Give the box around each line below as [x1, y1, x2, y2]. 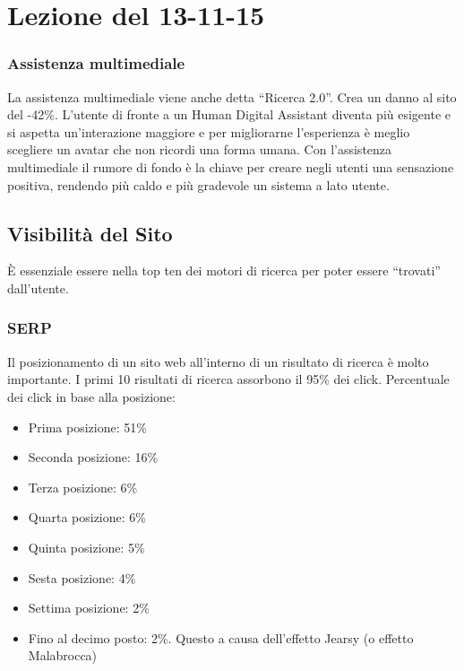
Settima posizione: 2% [28, 598, 150, 617]
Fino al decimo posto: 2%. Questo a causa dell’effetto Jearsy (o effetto [28, 628, 414, 647]
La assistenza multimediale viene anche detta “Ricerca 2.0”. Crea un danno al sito [7, 87, 457, 106]
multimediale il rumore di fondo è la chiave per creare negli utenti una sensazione [7, 157, 454, 176]
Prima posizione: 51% [28, 417, 147, 436]
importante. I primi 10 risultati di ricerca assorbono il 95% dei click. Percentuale [7, 370, 450, 388]
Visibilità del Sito [7, 219, 173, 247]
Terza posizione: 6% [28, 477, 138, 496]
